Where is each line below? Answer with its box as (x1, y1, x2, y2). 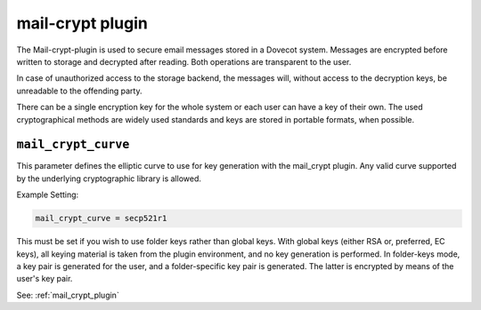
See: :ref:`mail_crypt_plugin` (16, 290, 119, 300)
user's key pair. (16, 274, 73, 284)
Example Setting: (16, 189, 79, 200)
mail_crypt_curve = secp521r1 (35, 213, 167, 224)
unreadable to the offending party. (16, 85, 143, 96)
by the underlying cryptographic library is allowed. (16, 173, 202, 184)
